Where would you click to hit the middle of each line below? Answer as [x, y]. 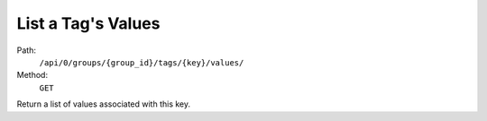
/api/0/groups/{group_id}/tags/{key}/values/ [142, 62]
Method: [32, 75]
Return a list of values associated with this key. [104, 104]
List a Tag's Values [88, 23]
